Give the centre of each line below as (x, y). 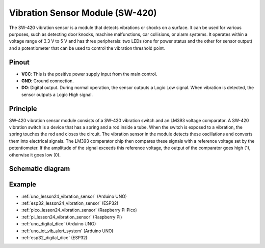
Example (23, 185)
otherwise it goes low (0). (35, 155)
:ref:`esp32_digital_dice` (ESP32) (54, 237)
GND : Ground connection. (47, 81)
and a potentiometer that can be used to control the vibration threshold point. (87, 48)
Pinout (19, 62)
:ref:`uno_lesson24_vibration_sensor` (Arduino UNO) (74, 196)
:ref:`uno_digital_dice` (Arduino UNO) (59, 224)
